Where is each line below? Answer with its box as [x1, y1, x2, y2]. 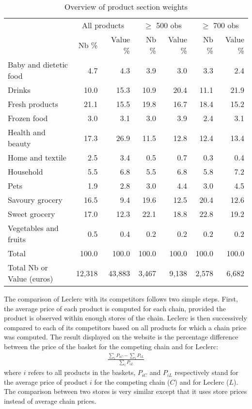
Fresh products [8, 98, 59, 109]
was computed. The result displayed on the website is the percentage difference [4, 332, 238, 342]
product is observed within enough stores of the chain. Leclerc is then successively [4, 313, 247, 323]
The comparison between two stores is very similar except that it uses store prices [4, 386, 247, 396]
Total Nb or [8, 262, 48, 273]
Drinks [8, 84, 31, 95]
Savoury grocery [8, 194, 63, 205]
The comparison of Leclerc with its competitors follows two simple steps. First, [4, 294, 238, 303]
